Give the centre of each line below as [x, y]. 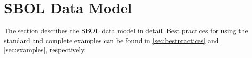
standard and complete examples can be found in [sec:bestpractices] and [111, 40]
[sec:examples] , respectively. [45, 50]
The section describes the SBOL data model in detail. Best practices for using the [126, 31]
